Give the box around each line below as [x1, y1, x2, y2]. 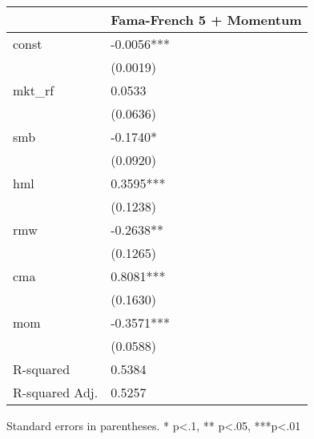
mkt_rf [13, 81, 54, 99]
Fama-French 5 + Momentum [111, 10, 302, 29]
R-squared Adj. [13, 383, 99, 401]
